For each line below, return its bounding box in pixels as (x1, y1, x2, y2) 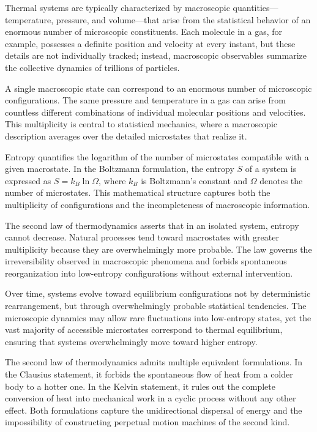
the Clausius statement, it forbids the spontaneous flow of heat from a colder (5, 368, 293, 381)
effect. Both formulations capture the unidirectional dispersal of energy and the (5, 403, 302, 416)
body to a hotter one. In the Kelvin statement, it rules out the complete (5, 379, 275, 392)
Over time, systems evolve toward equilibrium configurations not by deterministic (5, 287, 311, 300)
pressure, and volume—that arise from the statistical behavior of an (56, 13, 311, 26)
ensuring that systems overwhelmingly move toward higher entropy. (5, 335, 258, 348)
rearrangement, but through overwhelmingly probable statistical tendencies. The (5, 299, 307, 312)
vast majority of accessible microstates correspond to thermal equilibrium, (5, 323, 283, 336)
